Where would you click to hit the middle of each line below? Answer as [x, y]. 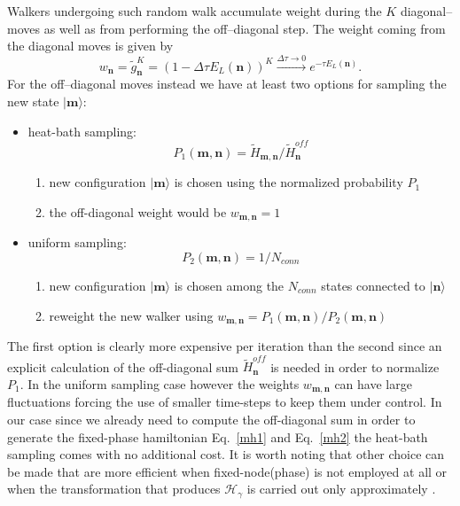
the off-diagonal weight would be [138, 211]
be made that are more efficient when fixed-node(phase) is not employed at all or [227, 471]
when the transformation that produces [114, 489]
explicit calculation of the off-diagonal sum [123, 366]
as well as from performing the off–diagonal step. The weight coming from [245, 28]
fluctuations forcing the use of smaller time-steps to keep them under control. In [225, 402]
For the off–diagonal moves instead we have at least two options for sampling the [227, 84]
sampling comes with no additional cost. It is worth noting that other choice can [226, 454]
